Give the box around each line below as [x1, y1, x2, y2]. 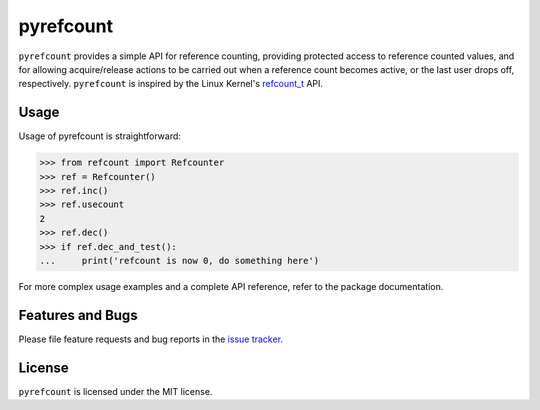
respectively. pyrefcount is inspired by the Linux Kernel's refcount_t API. [18, 78, 324, 90]
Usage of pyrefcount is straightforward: [18, 130, 182, 142]
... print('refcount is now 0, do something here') [39, 255, 320, 266]
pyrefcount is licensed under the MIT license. [18, 385, 213, 397]
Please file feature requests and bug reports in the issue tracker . [18, 333, 284, 345]
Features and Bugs [18, 306, 139, 324]
